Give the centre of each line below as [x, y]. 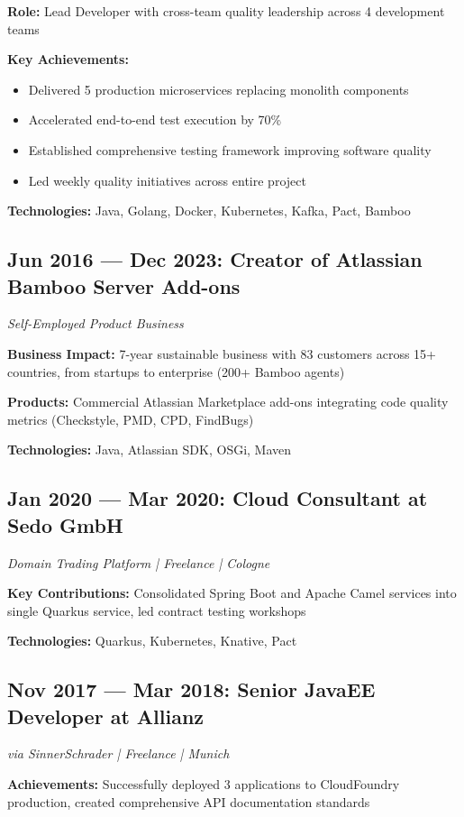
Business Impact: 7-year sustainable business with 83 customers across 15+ [222, 353]
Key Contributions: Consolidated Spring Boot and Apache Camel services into [232, 593]
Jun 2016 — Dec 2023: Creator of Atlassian [215, 259]
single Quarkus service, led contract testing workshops [157, 610]
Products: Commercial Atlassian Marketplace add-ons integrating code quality [228, 402]
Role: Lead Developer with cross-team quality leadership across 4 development [226, 11]
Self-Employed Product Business [96, 323]
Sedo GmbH [65, 524]
